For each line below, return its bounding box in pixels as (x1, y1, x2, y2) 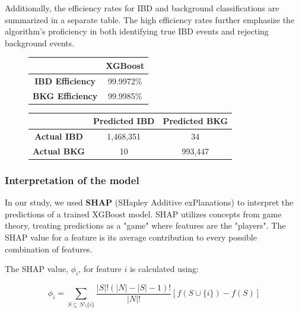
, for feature (78, 263, 122, 275)
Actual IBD (34, 130, 83, 142)
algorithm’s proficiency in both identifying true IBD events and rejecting (5, 25, 269, 37)
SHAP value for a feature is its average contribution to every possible (5, 230, 257, 243)
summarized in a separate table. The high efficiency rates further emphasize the (5, 13, 295, 26)
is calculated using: (129, 263, 199, 275)
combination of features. (5, 242, 93, 255)
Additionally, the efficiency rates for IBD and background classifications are (5, 2, 279, 14)
